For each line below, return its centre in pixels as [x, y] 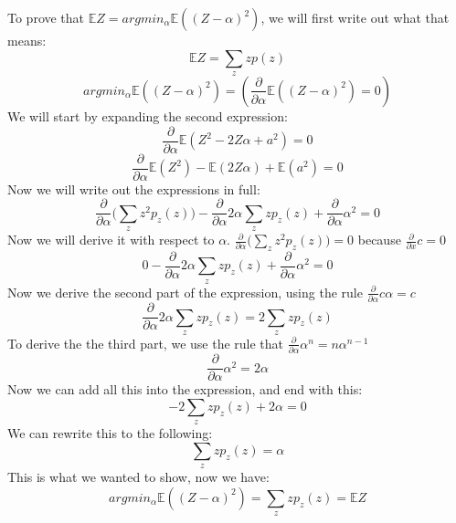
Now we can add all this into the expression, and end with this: [185, 389]
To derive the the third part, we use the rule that [146, 343]
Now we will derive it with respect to [111, 240]
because [379, 240]
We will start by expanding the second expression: [148, 115]
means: [27, 40]
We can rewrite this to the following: [110, 433]
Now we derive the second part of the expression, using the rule [185, 292]
